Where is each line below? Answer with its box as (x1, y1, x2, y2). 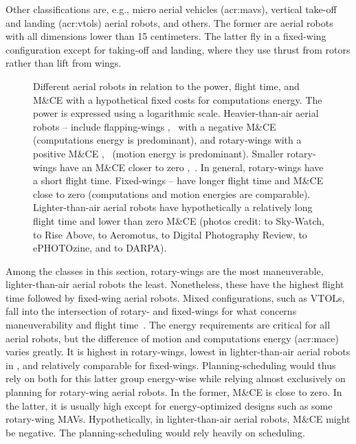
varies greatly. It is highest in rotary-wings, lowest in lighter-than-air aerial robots (5, 344, 351, 359)
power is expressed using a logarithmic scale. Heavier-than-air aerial (33, 106, 319, 120)
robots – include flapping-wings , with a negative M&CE (33, 119, 276, 133)
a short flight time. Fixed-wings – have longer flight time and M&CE (33, 173, 324, 188)
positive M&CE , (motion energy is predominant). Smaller (33, 146, 284, 160)
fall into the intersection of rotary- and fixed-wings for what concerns (5, 304, 297, 318)
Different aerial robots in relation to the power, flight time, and (33, 78, 300, 93)
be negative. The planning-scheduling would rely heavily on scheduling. (5, 425, 305, 439)
